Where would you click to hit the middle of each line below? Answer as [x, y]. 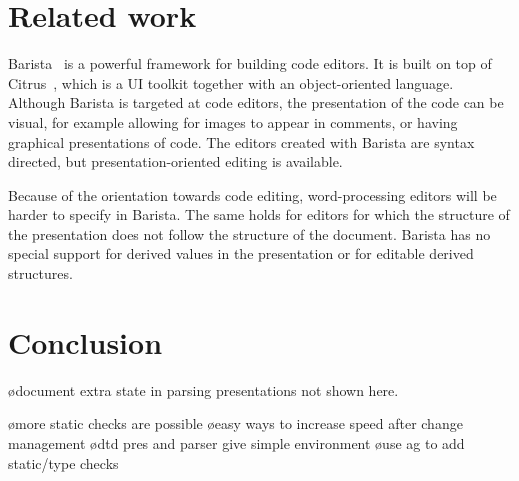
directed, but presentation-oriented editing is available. [175, 161]
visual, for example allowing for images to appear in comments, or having [233, 121]
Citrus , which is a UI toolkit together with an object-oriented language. [231, 82]
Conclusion [85, 341]
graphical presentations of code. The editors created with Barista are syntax [241, 141]
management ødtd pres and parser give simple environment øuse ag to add [236, 442]
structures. [40, 273]
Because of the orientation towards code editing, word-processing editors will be [252, 194]
